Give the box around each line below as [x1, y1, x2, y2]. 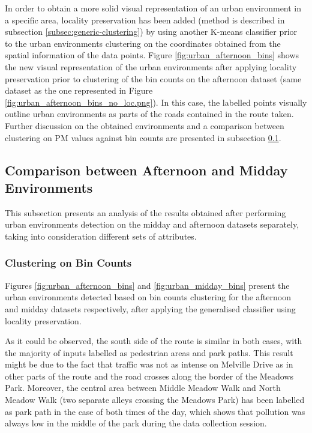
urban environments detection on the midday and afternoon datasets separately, [5, 218, 299, 231]
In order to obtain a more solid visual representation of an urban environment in [5, 2, 302, 14]
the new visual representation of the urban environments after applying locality [5, 60, 297, 73]
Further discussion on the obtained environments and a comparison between [5, 119, 284, 132]
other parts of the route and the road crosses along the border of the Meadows [5, 369, 293, 382]
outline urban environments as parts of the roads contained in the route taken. [5, 107, 294, 120]
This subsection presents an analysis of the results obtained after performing [5, 206, 286, 219]
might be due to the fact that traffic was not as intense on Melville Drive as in [5, 358, 293, 371]
